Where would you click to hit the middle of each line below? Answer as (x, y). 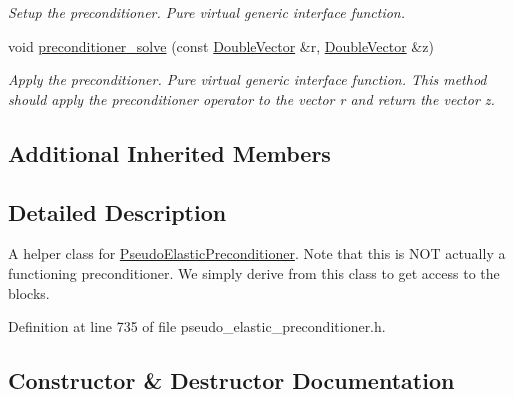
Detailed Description (117, 211)
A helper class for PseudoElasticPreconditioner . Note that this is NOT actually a (257, 253)
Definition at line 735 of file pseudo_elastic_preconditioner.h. (197, 326)
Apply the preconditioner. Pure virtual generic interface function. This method (247, 79)
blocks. (29, 292)
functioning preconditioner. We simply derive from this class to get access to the (254, 272)
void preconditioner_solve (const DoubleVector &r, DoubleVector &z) (221, 45)
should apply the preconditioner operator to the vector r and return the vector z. (251, 98)
